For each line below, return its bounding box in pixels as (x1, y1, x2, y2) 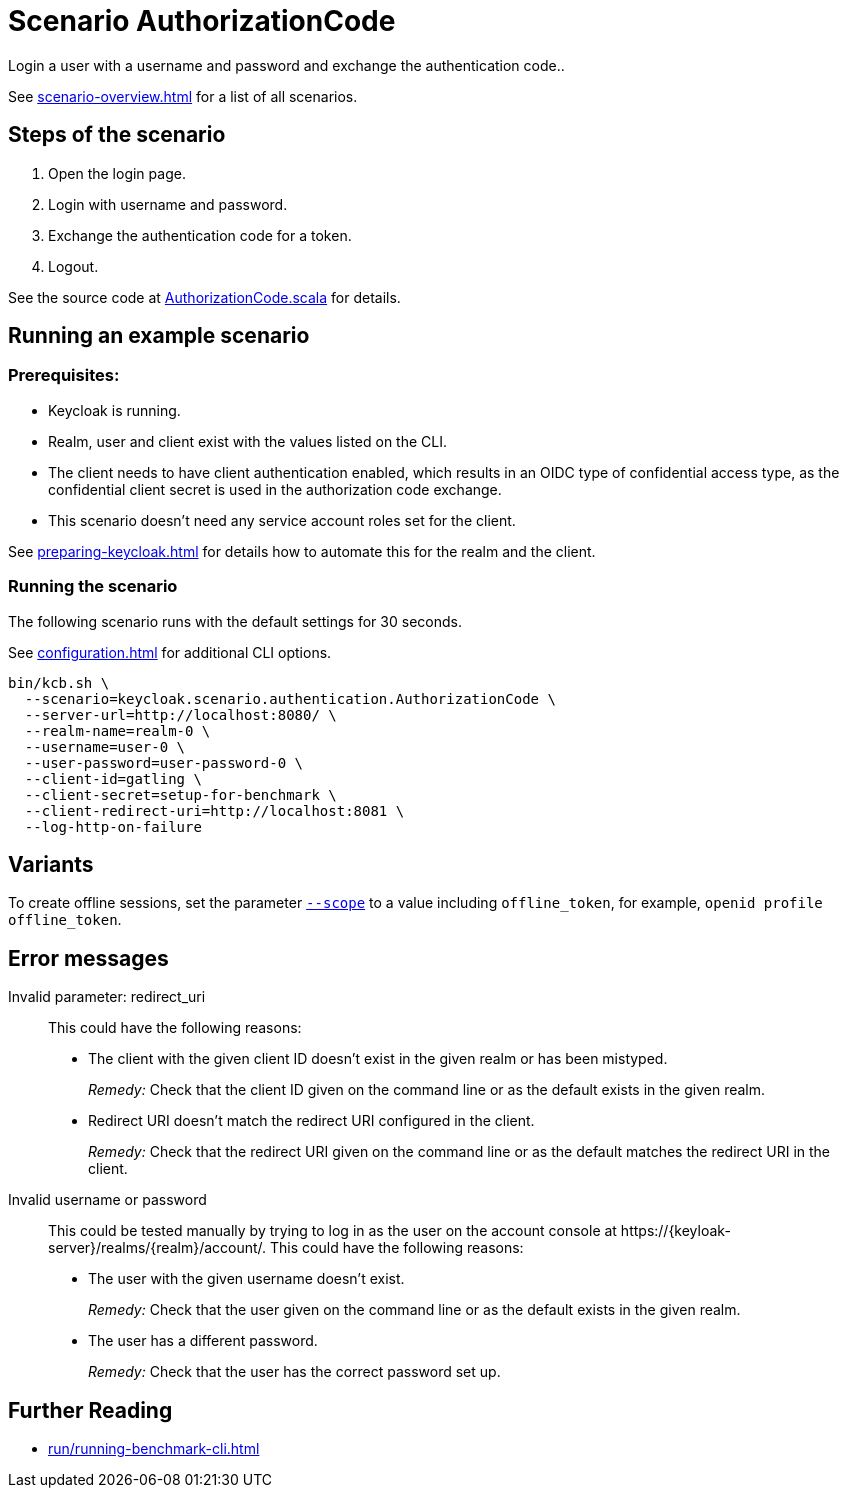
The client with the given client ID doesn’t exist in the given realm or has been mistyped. (88, 1050, 668, 1068)
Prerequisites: (8, 365, 120, 386)
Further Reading (8, 1397, 173, 1423)
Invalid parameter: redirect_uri (8, 988, 206, 1006)
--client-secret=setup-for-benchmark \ (24, 786, 337, 803)
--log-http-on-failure (24, 818, 202, 835)
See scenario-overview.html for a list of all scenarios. (8, 87, 358, 105)
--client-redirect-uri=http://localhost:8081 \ (24, 802, 405, 819)
